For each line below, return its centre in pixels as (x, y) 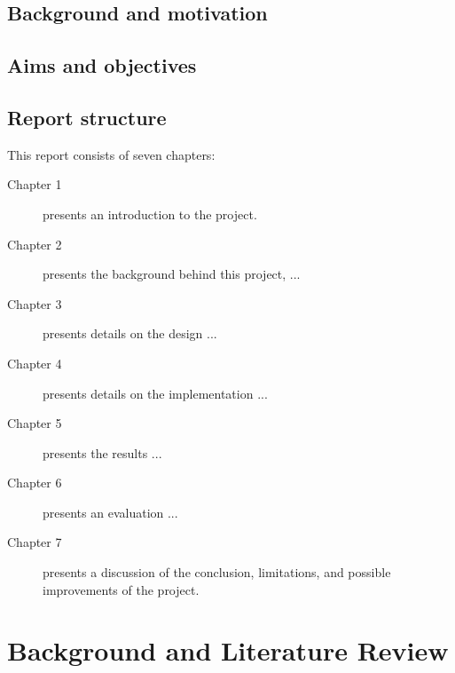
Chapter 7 (35, 542)
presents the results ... (102, 452)
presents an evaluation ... (110, 512)
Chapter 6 (35, 483)
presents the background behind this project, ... (172, 274)
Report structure (87, 117)
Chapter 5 (35, 423)
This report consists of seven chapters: (111, 154)
